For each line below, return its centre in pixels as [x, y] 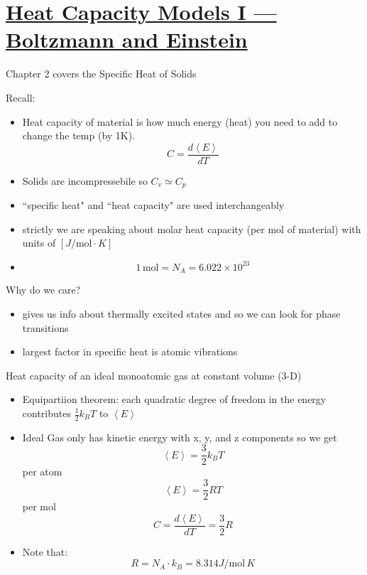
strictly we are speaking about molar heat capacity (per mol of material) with [192, 229]
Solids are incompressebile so [85, 180]
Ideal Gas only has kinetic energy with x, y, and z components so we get [180, 437]
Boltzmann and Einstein [127, 39]
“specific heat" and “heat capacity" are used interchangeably [153, 205]
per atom [42, 472]
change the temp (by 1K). [79, 135]
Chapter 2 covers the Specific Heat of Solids [101, 74]
